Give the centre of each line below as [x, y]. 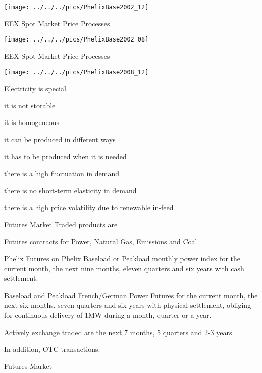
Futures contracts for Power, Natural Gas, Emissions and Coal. [102, 241]
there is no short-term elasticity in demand [70, 190]
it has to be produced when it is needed [65, 156]
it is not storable [30, 105]
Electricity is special [35, 88]
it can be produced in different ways [60, 139]
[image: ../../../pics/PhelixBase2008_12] [76, 72]
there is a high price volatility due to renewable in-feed [89, 207]
